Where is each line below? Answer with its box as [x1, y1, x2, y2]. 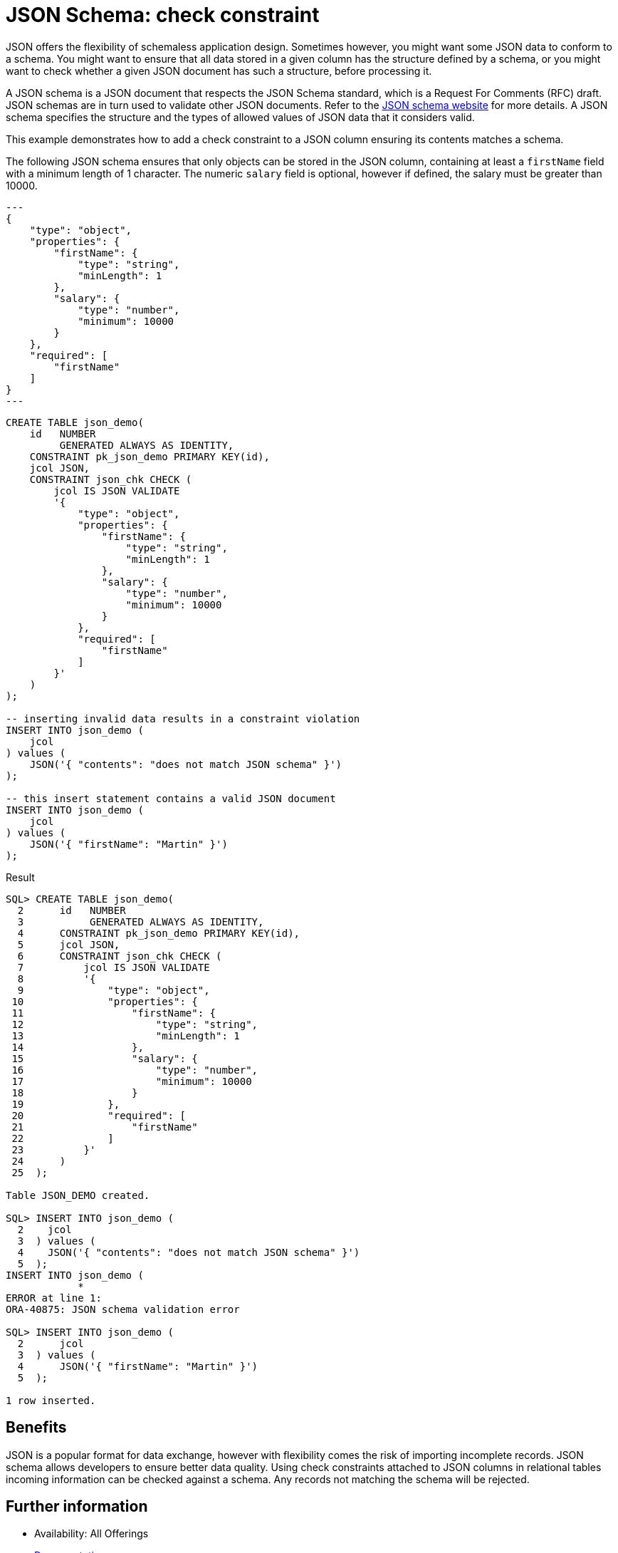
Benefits [6, 1418, 67, 1437]
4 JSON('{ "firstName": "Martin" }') [17, 1360, 258, 1372]
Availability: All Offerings [34, 1527, 149, 1540]
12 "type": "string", [11, 1018, 258, 1030]
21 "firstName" [11, 1121, 198, 1133]
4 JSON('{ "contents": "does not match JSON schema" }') [17, 1246, 360, 1258]
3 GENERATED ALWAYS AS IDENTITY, [17, 915, 264, 928]
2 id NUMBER [17, 904, 126, 916]
